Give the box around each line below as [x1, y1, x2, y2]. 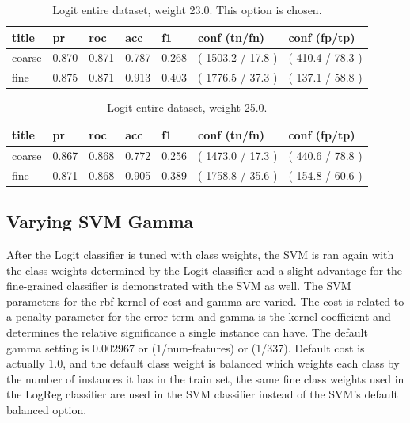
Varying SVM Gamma [6, 209, 194, 234]
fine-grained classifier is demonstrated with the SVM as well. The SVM [6, 277, 351, 294]
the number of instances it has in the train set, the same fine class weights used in [6, 370, 404, 387]
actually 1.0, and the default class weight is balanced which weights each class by [6, 355, 400, 372]
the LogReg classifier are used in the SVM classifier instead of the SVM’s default [6, 386, 398, 402]
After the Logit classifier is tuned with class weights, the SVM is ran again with [6, 246, 394, 262]
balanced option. [6, 401, 87, 417]
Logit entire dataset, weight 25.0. [107, 99, 268, 116]
